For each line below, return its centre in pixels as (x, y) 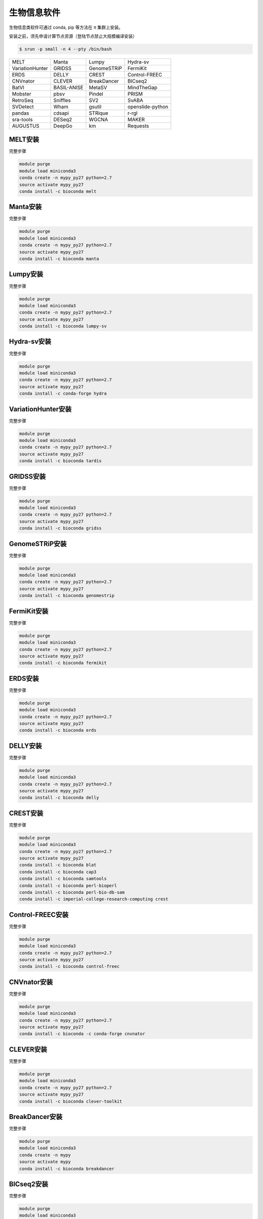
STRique (99, 113)
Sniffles (62, 100)
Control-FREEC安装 (39, 914)
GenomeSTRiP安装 (38, 544)
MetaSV (98, 87)
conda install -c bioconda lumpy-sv (63, 326)
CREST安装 (26, 813)
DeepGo (63, 126)
